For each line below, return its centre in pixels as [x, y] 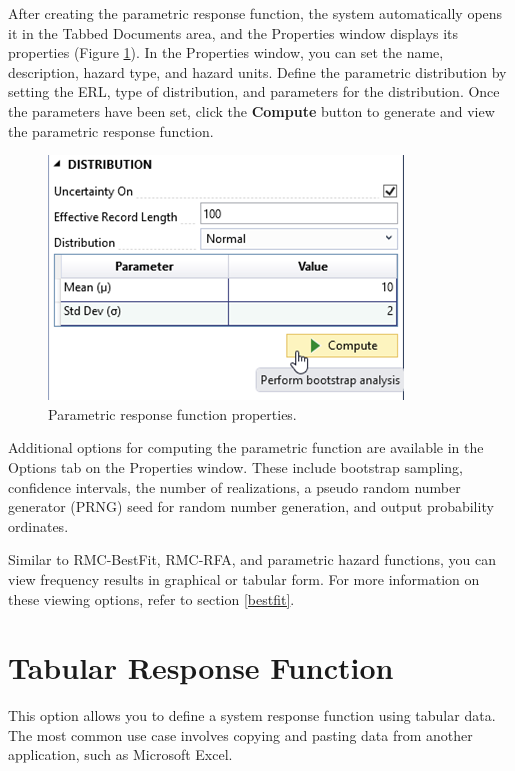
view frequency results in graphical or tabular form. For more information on [244, 578]
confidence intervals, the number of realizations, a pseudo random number [234, 486]
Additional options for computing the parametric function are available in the [246, 447]
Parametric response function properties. [172, 413]
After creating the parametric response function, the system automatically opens [255, 13]
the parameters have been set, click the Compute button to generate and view [251, 110]
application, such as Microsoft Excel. [120, 754]
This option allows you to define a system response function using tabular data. [252, 715]
